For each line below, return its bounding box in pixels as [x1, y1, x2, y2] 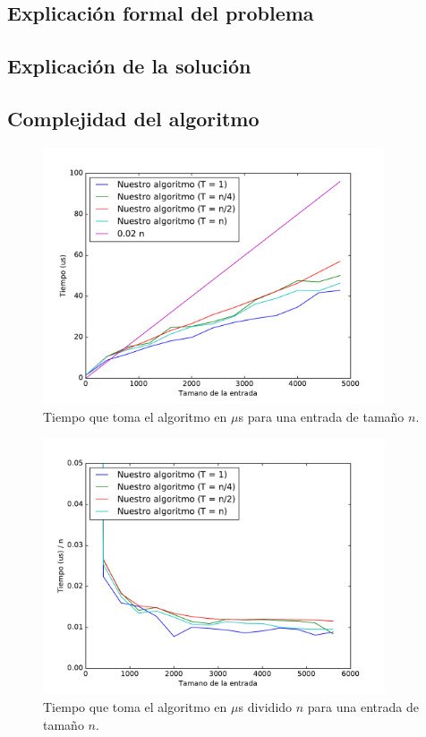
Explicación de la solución [7, 52, 251, 80]
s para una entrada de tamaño [238, 407, 405, 425]
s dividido [238, 697, 293, 716]
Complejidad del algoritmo [7, 104, 260, 132]
